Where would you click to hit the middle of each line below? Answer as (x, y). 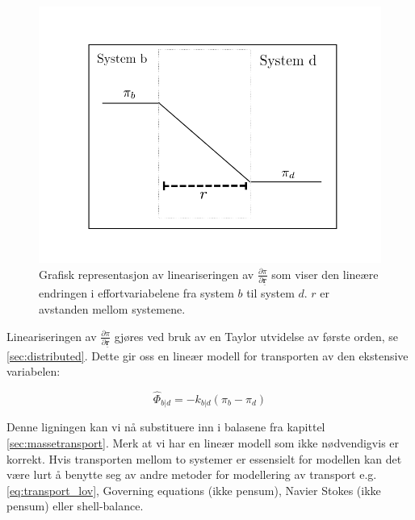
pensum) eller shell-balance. (75, 506)
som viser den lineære (325, 274)
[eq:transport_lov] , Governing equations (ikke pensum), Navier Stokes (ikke (194, 490)
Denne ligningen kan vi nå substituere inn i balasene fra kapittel (166, 427)
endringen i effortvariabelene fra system (136, 293)
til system (270, 293)
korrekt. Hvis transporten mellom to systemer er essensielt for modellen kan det (204, 458)
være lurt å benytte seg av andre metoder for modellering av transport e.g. (192, 474)
